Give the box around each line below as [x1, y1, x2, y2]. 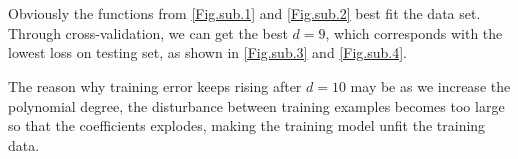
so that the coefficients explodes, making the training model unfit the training [8, 115, 486, 136]
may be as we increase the [350, 75, 511, 96]
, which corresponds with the [325, 22, 503, 43]
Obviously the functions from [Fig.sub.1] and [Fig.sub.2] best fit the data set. [8, 3, 481, 24]
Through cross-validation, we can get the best [8, 22, 288, 43]
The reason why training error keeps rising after [8, 75, 302, 96]
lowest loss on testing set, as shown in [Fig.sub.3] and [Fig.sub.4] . [8, 42, 407, 63]
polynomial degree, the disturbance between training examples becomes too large [8, 95, 505, 116]
